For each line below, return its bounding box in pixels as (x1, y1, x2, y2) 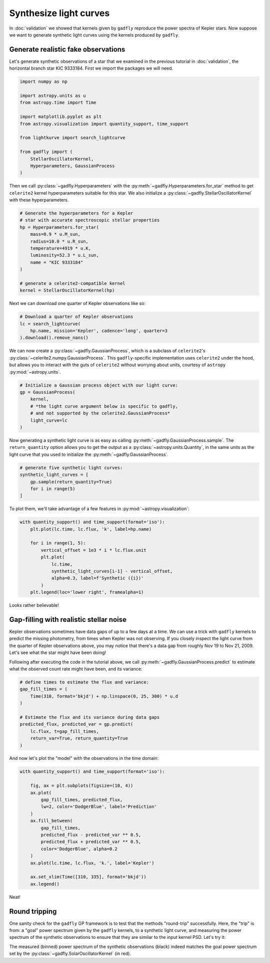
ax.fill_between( (30, 818, 73, 824)
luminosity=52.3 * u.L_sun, (30, 252, 99, 258)
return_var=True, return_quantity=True (30, 735, 128, 741)
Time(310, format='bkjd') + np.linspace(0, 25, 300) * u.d (30, 693, 178, 699)
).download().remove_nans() (19, 335, 88, 341)
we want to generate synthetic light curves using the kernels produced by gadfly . (9, 32, 179, 38)
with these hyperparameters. (9, 197, 69, 203)
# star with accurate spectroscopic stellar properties (19, 217, 160, 223)
